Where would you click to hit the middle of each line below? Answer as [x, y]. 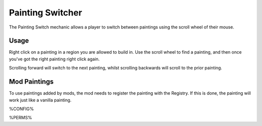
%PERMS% [21, 118]
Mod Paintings [31, 82]
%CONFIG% [21, 109]
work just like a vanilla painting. [40, 100]
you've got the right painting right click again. [54, 59]
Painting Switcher [46, 13]
